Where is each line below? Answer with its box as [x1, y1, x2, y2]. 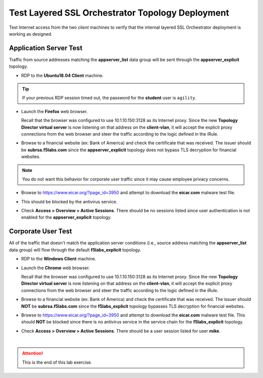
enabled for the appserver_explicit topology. [21, 215, 112, 220]
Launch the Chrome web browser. [21, 265, 90, 271]
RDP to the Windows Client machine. [21, 256, 96, 262]
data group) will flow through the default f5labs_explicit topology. [9, 247, 141, 253]
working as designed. [9, 31, 53, 37]
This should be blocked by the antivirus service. [21, 199, 118, 204]
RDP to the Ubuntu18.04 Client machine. [21, 72, 104, 78]
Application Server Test [9, 44, 83, 52]
